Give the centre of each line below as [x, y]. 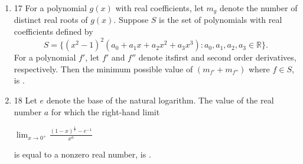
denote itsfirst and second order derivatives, [217, 57]
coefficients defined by [53, 31]
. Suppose [131, 20]
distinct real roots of [51, 20]
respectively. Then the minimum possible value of [103, 68]
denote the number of [258, 8]
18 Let [25, 100]
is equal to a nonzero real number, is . [82, 154]
